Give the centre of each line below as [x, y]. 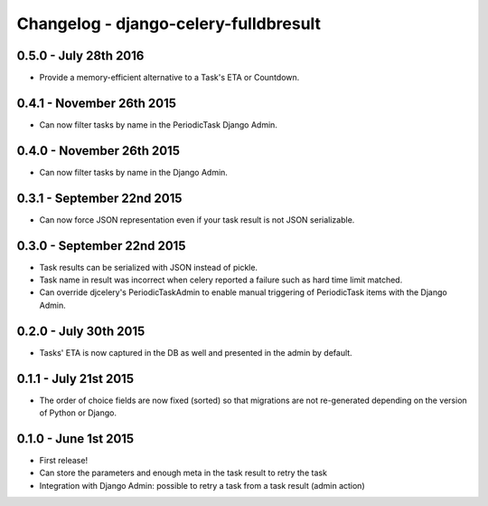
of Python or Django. [78, 413]
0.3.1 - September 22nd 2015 [99, 198]
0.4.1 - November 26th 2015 [96, 103]
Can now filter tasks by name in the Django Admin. [133, 172]
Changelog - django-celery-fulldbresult [169, 24]
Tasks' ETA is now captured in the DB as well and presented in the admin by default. [196, 352]
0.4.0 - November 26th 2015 [99, 151]
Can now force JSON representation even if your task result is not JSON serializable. [197, 220]
